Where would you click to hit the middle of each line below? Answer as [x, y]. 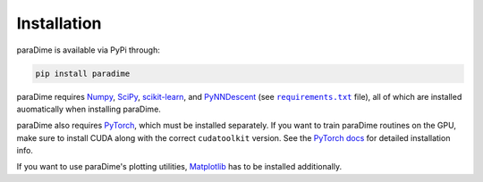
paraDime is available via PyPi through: [88, 50]
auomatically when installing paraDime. [89, 109]
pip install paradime [83, 73]
